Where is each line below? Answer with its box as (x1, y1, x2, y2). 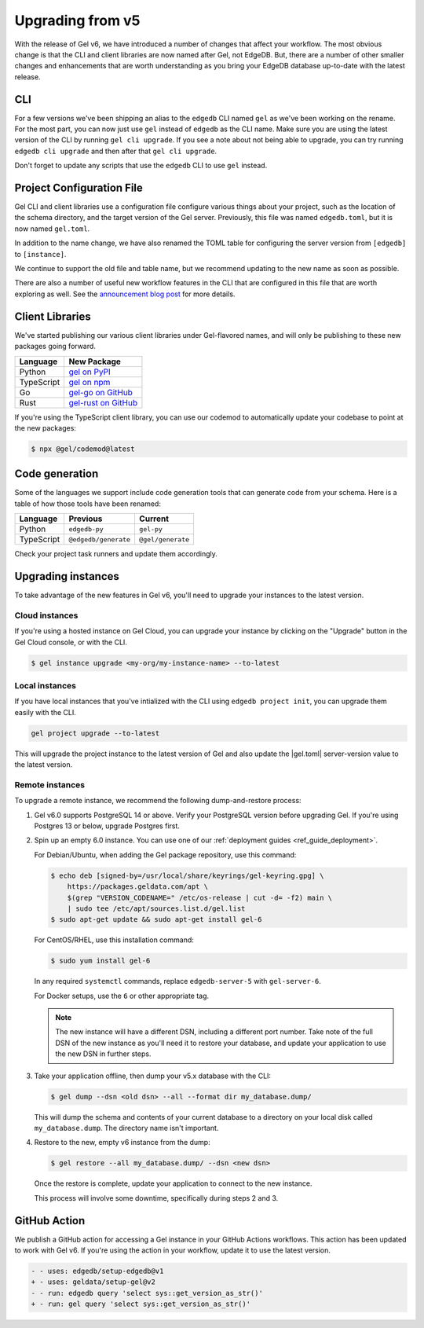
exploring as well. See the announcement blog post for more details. (14, 289, 236, 299)
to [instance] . (14, 249, 67, 259)
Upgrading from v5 (14, 12, 141, 29)
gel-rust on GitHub (68, 397, 137, 408)
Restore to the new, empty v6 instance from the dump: (34, 1138, 211, 1147)
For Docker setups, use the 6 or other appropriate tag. (34, 991, 210, 1000)
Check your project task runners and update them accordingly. (14, 549, 217, 559)
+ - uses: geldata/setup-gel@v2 (31, 1278, 156, 1286)
